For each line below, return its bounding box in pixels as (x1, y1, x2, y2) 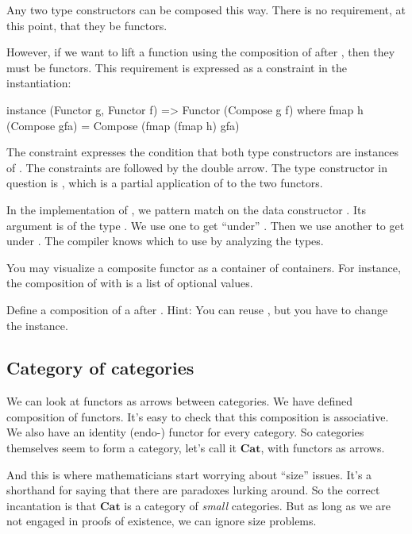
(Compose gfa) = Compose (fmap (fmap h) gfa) (6, 117, 240, 133)
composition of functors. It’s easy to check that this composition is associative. (6, 408, 389, 425)
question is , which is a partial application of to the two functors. (6, 175, 323, 191)
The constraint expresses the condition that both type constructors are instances (6, 144, 399, 160)
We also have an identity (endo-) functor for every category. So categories (6, 424, 364, 440)
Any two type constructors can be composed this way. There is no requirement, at (6, 2, 406, 17)
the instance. (6, 317, 68, 333)
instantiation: (6, 75, 71, 91)
